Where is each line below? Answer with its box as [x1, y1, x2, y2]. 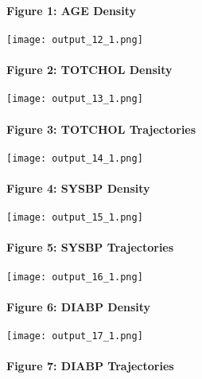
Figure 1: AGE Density [6, 2, 136, 18]
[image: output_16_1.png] [6, 271, 143, 283]
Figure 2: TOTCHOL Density [6, 61, 173, 78]
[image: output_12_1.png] [6, 33, 143, 45]
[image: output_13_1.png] [6, 93, 143, 105]
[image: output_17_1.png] [6, 330, 143, 342]
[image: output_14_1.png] [6, 152, 143, 164]
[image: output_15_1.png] [6, 212, 143, 224]
